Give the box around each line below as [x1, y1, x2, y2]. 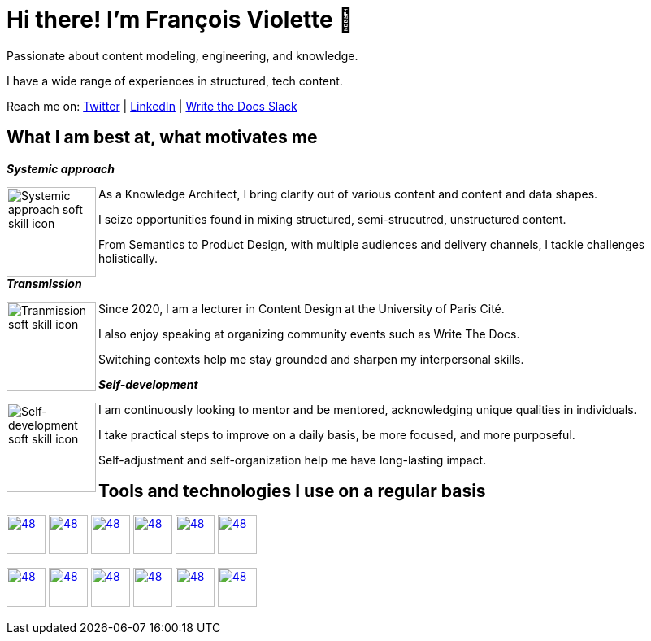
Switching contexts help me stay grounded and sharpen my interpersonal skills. [98, 351, 524, 366]
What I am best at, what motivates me [7, 127, 318, 148]
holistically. [98, 251, 158, 265]
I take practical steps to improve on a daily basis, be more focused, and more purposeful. [98, 427, 575, 442]
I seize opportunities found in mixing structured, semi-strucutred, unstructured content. [98, 211, 566, 226]
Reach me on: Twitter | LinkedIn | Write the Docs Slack [7, 98, 297, 113]
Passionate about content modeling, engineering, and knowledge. [7, 48, 358, 63]
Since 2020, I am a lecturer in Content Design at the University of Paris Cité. [98, 301, 505, 316]
